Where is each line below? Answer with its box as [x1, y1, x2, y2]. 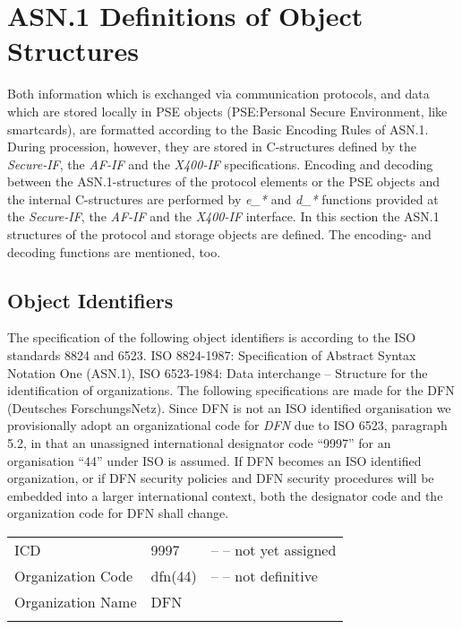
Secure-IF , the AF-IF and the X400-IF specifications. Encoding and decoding [7, 154, 433, 173]
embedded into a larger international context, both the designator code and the [7, 486, 443, 504]
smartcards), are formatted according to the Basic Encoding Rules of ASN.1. [7, 119, 429, 138]
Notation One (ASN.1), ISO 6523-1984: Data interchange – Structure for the [7, 363, 428, 382]
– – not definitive [210, 564, 318, 586]
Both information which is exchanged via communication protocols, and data [7, 84, 430, 103]
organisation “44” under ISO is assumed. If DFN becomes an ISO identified [7, 451, 422, 470]
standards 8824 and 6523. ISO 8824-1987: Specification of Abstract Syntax [7, 346, 416, 365]
